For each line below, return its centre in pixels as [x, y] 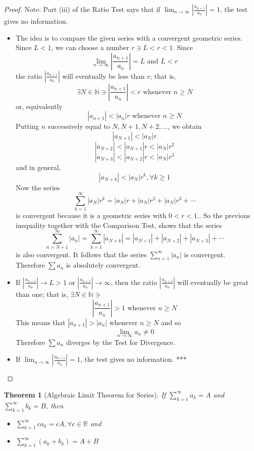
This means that [41, 322]
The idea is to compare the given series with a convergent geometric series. [129, 37]
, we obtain [184, 126]
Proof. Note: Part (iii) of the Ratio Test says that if [82, 9]
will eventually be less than [103, 76]
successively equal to [79, 126]
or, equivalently [39, 106]
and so [171, 322]
